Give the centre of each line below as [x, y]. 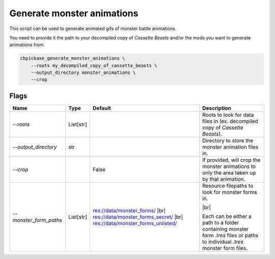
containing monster [225, 229]
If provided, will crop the [231, 160]
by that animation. [224, 179]
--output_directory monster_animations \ [83, 73]
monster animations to [229, 166]
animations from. [27, 45]
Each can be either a [227, 216]
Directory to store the [228, 140]
